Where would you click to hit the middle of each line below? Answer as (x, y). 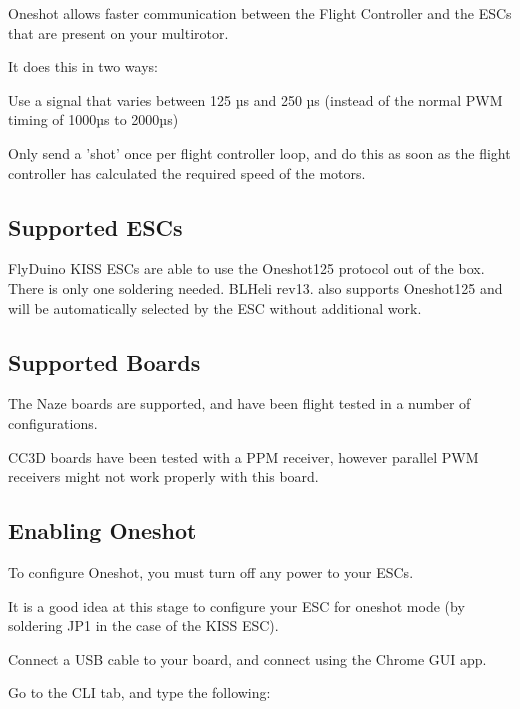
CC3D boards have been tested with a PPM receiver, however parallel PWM (243, 456)
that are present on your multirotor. (118, 32)
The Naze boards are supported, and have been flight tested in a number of (239, 403)
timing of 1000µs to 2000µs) (93, 119)
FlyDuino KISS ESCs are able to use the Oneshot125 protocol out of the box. (246, 268)
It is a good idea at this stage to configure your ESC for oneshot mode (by (236, 605)
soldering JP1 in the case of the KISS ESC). (143, 625)
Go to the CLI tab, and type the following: (139, 692)
